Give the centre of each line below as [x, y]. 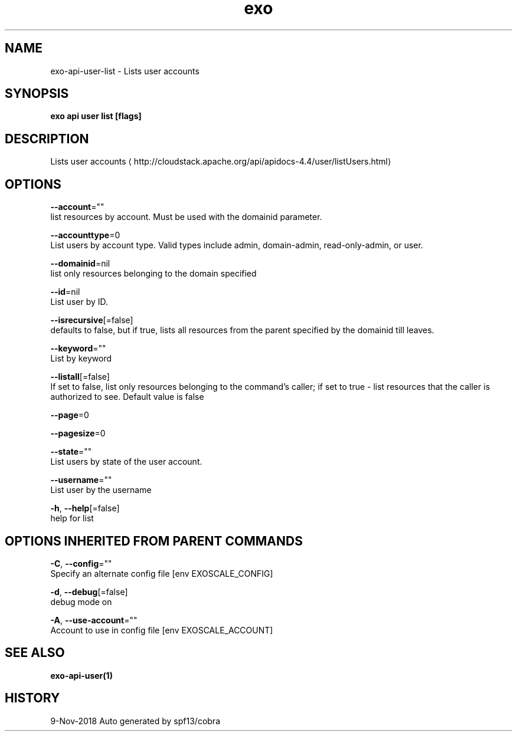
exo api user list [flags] [96, 116]
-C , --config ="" [81, 563]
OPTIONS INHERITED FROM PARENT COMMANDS [154, 541]
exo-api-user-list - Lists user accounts [125, 71]
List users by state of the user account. [126, 462]
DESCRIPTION [47, 139]
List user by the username [101, 490]
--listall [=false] [80, 377]
